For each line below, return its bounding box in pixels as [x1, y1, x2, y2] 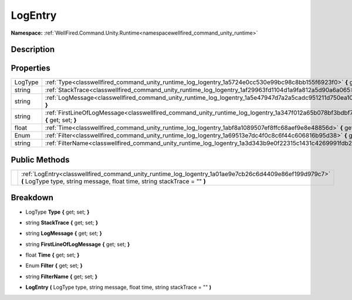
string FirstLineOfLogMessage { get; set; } [25, 241, 130, 248]
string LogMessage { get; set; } [25, 230, 103, 237]
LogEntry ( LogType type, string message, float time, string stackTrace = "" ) [25, 284, 212, 291]
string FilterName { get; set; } [25, 273, 98, 280]
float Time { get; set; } [25, 251, 80, 258]
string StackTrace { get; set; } [25, 219, 99, 226]
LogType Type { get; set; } [25, 208, 90, 215]
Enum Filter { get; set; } [25, 262, 83, 269]
